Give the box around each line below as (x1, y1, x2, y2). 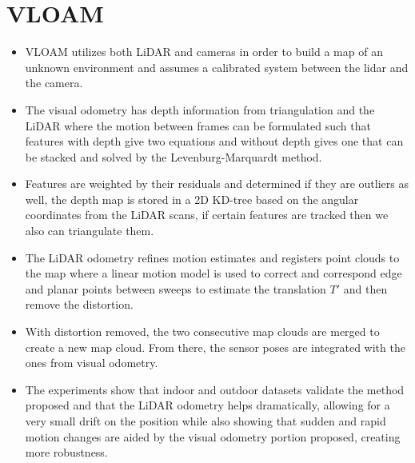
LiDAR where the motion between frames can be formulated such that (25, 117, 371, 134)
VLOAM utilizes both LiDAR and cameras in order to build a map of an (25, 43, 383, 60)
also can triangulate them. (25, 222, 154, 239)
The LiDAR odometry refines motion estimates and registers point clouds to (25, 249, 400, 265)
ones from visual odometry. (25, 354, 158, 371)
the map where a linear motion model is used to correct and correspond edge (25, 265, 402, 281)
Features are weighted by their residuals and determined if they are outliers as (25, 175, 409, 192)
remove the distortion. (25, 296, 134, 313)
